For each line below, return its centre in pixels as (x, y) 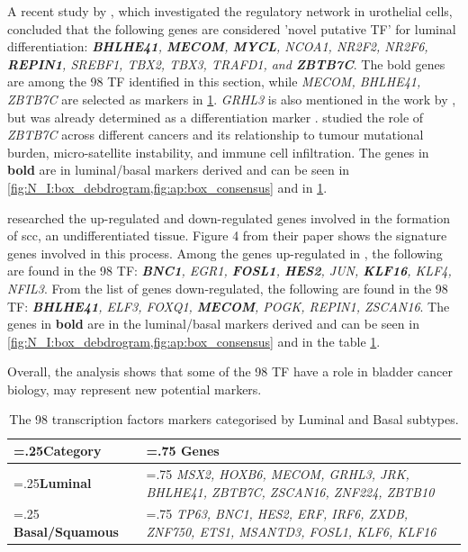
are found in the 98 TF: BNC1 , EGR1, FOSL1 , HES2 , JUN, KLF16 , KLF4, (229, 271)
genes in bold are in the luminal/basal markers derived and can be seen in (213, 324)
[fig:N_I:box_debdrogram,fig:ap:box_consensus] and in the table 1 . (194, 341)
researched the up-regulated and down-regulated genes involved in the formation (229, 217)
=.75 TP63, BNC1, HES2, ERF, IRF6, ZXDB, (277, 514)
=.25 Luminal (53, 482)
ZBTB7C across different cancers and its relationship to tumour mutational (216, 135)
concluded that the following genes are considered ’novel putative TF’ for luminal (232, 28)
